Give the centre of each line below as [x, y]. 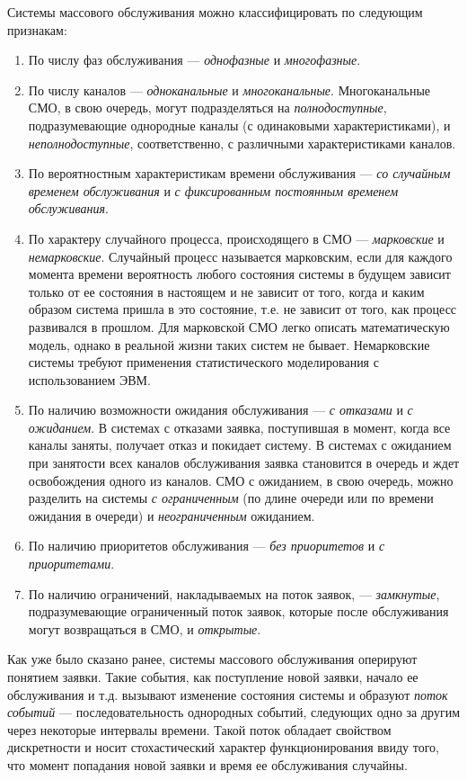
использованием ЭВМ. [89, 379]
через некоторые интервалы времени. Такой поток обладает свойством [199, 729]
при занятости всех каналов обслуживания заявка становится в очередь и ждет [244, 463]
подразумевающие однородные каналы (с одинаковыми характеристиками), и [239, 125]
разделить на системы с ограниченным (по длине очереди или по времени [231, 498]
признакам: [37, 29]
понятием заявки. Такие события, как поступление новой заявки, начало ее [213, 677]
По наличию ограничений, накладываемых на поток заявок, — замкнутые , [234, 593]
